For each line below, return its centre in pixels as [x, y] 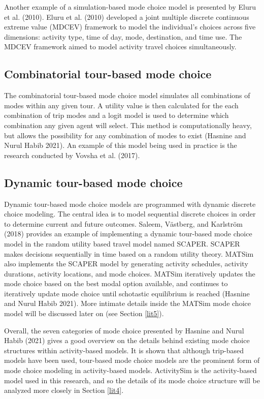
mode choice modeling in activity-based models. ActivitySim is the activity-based [130, 370]
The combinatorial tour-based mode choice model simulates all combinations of [127, 95]
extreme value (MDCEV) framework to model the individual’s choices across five [130, 27]
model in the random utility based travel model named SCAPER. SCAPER [122, 243]
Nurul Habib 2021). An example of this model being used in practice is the [121, 145]
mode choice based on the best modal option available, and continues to [116, 283]
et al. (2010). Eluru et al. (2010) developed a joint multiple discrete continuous [127, 17]
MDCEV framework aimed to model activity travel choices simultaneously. [120, 47]
